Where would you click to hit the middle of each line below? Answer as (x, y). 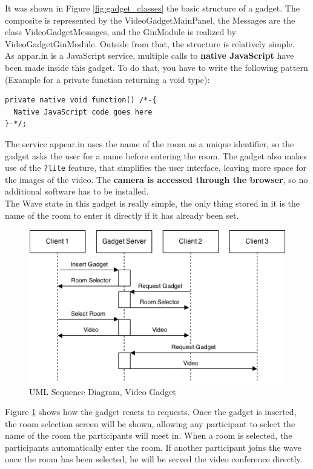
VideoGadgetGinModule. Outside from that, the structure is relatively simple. (150, 43)
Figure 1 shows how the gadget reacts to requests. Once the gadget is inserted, (151, 412)
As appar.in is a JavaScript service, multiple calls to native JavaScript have (150, 55)
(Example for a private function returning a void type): (107, 79)
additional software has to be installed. (77, 191)
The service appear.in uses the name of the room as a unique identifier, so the (150, 143)
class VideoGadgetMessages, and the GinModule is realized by (120, 32)
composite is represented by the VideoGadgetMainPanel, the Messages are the (150, 20)
